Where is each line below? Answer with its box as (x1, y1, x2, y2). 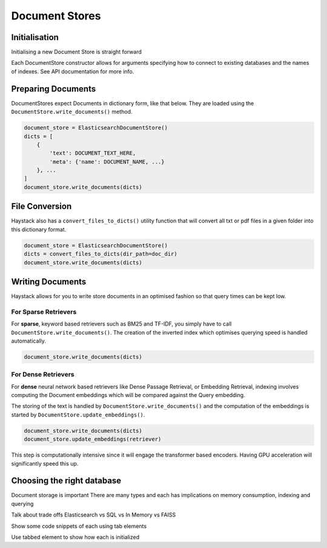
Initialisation (11, 32, 59, 42)
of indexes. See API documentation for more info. (11, 67, 134, 75)
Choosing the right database (11, 476, 122, 486)
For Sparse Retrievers (11, 307, 77, 316)
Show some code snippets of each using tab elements (11, 522, 147, 530)
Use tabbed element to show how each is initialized (11, 533, 139, 541)
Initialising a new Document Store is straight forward (11, 48, 142, 56)
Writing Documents (11, 276, 87, 287)
